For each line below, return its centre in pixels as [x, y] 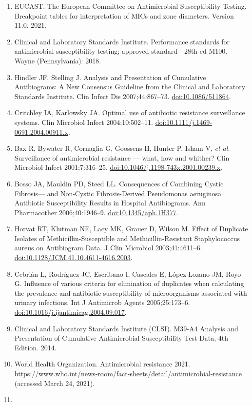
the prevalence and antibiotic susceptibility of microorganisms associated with [131, 293]
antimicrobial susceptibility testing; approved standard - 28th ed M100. [121, 51]
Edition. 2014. [35, 347]
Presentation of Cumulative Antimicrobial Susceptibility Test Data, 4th [121, 338]
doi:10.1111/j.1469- [184, 122]
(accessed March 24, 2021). [55, 383]
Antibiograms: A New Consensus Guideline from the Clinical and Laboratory [130, 87]
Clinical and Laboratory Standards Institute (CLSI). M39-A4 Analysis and [126, 328]
